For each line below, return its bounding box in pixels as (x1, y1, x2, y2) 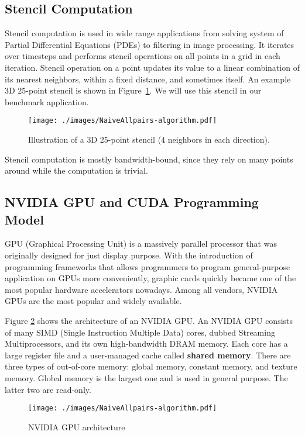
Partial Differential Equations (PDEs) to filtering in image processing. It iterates (5, 38, 294, 50)
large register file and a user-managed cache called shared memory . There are (5, 348, 291, 361)
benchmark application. (5, 95, 89, 108)
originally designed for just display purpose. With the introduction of (5, 248, 253, 261)
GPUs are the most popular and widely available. (5, 295, 182, 307)
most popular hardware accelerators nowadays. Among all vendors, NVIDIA (5, 283, 278, 295)
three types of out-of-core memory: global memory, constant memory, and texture (5, 360, 297, 372)
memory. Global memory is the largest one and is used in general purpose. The (5, 371, 288, 384)
